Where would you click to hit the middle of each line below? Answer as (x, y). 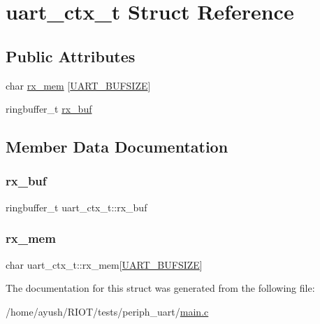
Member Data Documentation (117, 147)
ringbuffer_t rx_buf (49, 109)
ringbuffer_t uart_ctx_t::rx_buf (77, 207)
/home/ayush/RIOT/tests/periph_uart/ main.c (107, 311)
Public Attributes (71, 56)
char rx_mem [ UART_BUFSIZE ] (78, 85)
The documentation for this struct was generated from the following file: (160, 288)
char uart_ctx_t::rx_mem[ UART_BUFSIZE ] (104, 264)
